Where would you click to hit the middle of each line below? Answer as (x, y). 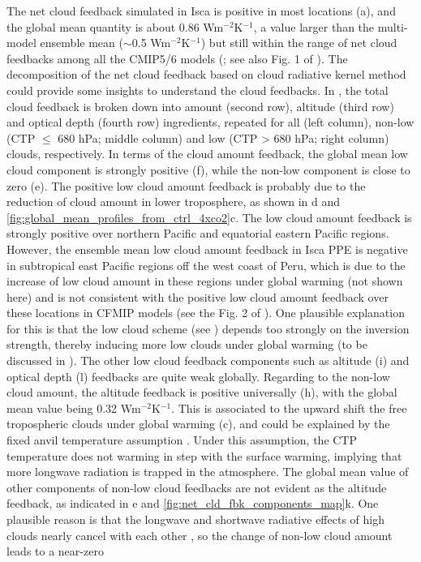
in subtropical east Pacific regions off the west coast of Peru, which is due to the (206, 265)
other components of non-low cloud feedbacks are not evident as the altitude (197, 487)
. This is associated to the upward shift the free (289, 408)
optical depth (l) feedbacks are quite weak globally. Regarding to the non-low (198, 376)
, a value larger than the (314, 26)
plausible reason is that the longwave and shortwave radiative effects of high (195, 519)
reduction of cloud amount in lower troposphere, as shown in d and (174, 202)
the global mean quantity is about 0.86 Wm (115, 26)
